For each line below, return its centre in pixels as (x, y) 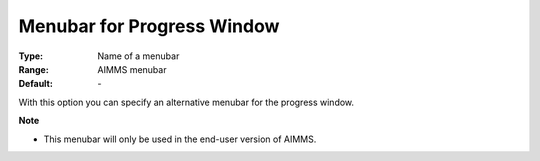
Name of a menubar (138, 56)
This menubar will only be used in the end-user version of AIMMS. (180, 139)
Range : (33, 69)
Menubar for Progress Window (149, 26)
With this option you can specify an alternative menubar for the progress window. (186, 102)
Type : (31, 56)
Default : (36, 84)
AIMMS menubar (132, 69)
